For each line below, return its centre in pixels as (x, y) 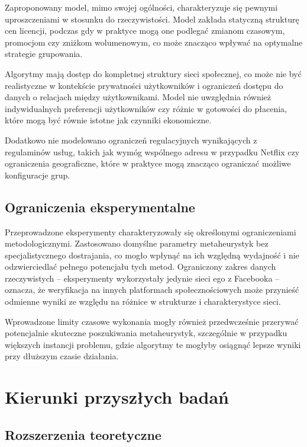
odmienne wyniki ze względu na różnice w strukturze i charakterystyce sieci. (143, 301)
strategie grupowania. (44, 54)
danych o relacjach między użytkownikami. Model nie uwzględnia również (138, 97)
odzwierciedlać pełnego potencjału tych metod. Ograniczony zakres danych (140, 266)
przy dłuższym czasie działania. (62, 356)
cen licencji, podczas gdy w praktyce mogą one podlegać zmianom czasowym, (145, 31)
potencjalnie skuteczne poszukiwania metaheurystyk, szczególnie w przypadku (146, 333)
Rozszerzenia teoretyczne (83, 434)
